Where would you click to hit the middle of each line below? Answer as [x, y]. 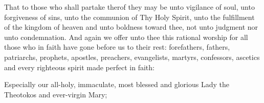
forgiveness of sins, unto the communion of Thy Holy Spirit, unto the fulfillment [129, 17]
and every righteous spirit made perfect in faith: [79, 67]
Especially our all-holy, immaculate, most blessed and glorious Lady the [117, 84]
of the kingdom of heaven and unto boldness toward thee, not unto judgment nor [131, 27]
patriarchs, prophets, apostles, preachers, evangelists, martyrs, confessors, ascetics [132, 57]
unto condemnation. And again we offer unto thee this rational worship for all [126, 37]
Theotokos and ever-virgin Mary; [56, 94]
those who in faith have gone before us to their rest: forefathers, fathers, [117, 47]
